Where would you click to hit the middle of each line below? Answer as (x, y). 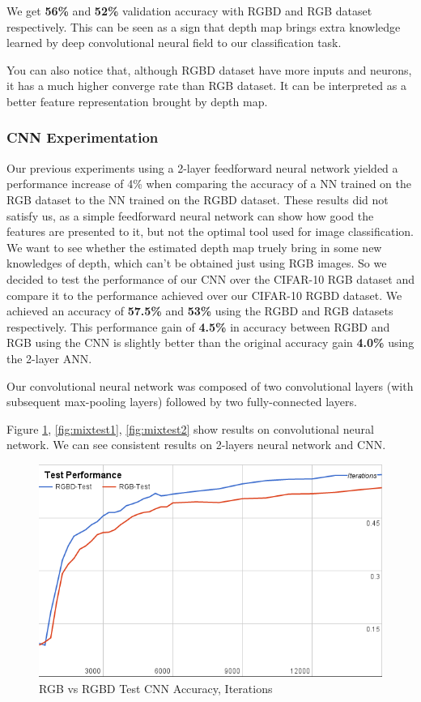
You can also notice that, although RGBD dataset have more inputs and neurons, (209, 69)
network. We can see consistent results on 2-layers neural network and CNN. (196, 445)
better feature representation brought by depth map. (137, 101)
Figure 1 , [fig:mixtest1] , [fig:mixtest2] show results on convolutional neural (190, 428)
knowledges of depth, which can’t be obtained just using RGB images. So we (197, 263)
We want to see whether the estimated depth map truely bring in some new (194, 247)
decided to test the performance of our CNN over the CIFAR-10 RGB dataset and (210, 278)
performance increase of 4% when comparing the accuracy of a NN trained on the (209, 184)
